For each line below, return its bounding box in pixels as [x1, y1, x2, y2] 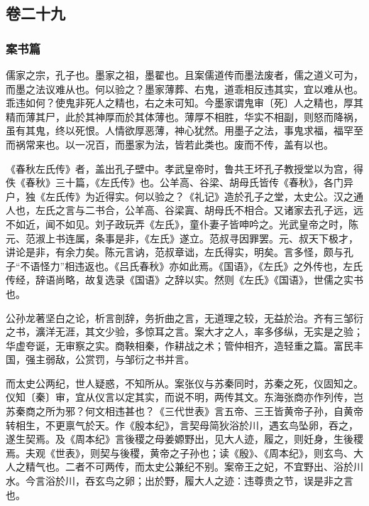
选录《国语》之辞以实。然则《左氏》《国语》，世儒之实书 [104, 272, 363, 287]
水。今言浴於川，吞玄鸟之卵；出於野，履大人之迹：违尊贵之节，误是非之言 [6, 473, 353, 488]
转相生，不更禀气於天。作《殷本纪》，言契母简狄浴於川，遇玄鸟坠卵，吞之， [6, 417, 358, 432]
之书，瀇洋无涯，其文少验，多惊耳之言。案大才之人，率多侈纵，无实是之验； [6, 324, 363, 339]
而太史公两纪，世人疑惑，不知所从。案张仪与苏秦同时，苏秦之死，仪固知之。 [6, 375, 363, 390]
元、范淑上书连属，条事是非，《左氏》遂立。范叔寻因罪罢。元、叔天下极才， [6, 230, 358, 245]
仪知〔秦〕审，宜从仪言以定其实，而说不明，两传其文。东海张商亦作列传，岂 [6, 389, 363, 404]
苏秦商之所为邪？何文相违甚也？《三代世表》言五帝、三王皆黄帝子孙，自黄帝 [6, 404, 363, 419]
